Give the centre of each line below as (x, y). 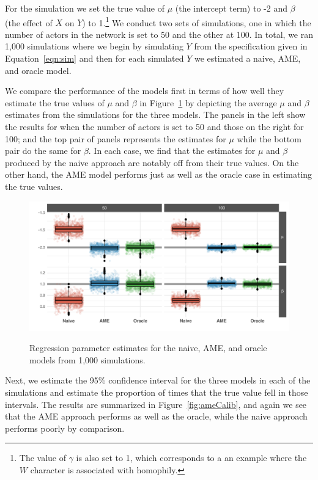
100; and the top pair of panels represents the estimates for (116, 138)
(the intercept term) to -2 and (231, 8)
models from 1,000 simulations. (87, 359)
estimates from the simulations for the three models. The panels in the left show (155, 115)
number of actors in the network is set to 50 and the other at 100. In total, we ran (159, 34)
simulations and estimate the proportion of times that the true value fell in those (157, 392)
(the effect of (29, 22)
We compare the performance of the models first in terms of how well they (145, 91)
